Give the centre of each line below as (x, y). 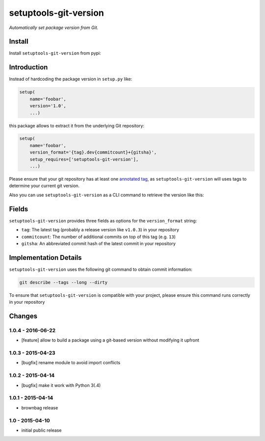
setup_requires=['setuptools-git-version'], (84, 159)
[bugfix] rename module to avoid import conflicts (71, 363)
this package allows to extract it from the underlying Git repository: (77, 126)
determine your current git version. (44, 186)
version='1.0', (48, 106)
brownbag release (40, 408)
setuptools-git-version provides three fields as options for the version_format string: (103, 220)
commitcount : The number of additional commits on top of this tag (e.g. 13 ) (99, 237)
